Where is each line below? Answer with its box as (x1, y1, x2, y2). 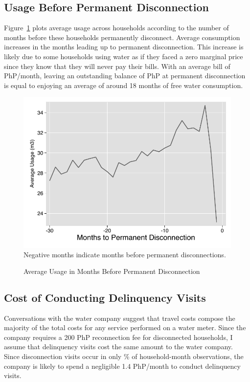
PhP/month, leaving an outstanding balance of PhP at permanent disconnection (4, 70, 246, 81)
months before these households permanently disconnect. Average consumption (4, 32, 240, 42)
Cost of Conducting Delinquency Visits (4, 290, 206, 305)
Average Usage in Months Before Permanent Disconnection (23, 266, 200, 276)
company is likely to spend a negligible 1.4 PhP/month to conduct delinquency (4, 360, 241, 371)
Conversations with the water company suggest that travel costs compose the (4, 313, 235, 323)
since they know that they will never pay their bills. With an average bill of (4, 61, 230, 71)
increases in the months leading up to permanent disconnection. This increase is (4, 42, 244, 52)
